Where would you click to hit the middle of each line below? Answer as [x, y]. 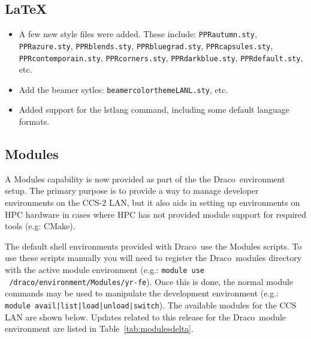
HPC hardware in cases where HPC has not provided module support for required [156, 214]
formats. [34, 121]
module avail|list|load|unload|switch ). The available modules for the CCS [151, 304]
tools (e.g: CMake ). [40, 226]
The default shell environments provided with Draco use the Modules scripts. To [153, 246]
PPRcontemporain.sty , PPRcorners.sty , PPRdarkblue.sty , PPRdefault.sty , [161, 57]
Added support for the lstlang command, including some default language [154, 109]
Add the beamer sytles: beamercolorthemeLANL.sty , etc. [123, 89]
